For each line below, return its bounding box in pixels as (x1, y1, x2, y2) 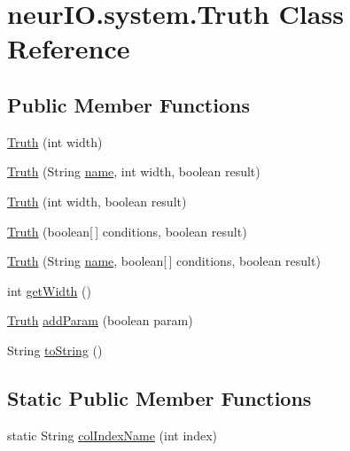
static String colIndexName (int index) (7, 425, 217, 444)
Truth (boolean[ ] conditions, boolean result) (7, 222, 247, 240)
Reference (7, 30, 130, 66)
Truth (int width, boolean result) (7, 191, 187, 210)
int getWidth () (7, 281, 91, 299)
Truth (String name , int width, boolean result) (7, 162, 261, 181)
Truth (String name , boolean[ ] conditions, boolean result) (7, 252, 321, 270)
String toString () (7, 340, 103, 359)
